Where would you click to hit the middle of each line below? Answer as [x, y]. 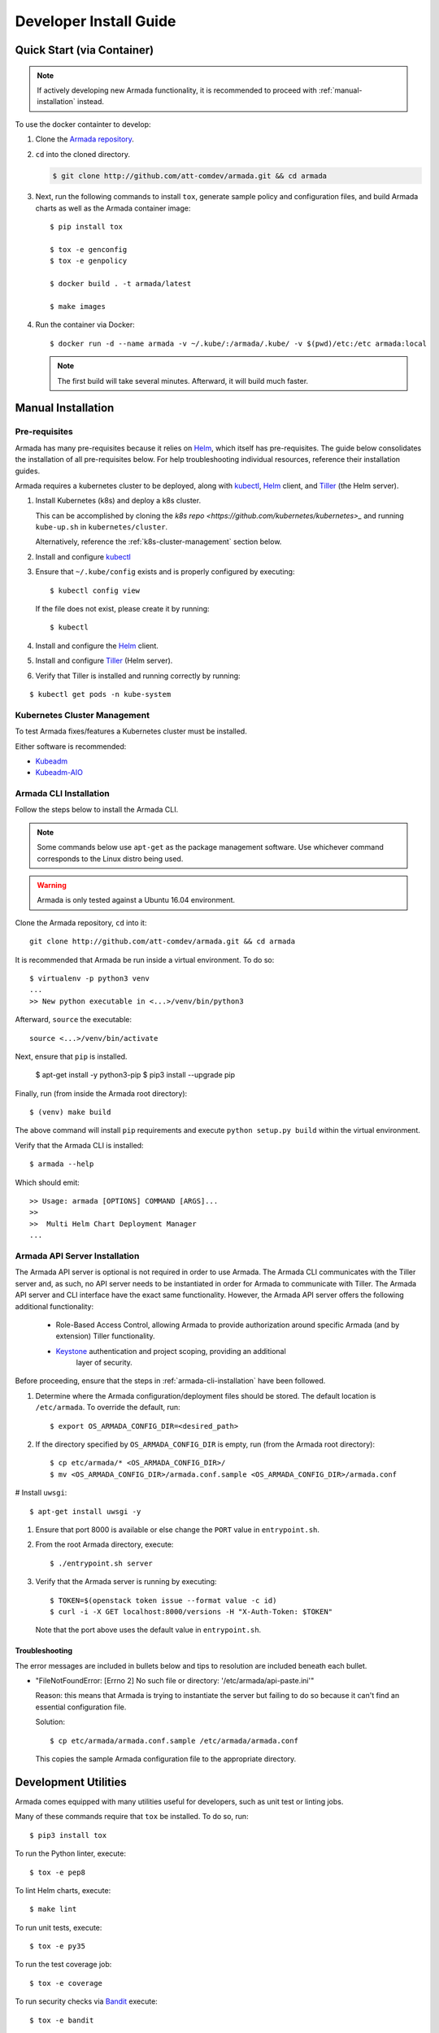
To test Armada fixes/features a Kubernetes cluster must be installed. [131, 731]
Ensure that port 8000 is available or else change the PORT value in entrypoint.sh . [178, 1530]
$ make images [78, 306]
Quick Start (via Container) [85, 50]
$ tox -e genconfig [89, 250]
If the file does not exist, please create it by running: [123, 609]
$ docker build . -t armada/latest [121, 284]
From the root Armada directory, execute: [104, 1544]
